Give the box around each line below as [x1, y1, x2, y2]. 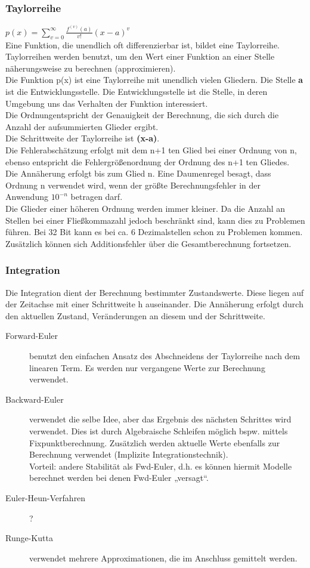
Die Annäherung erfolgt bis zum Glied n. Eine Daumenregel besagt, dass [5, 167, 271, 180]
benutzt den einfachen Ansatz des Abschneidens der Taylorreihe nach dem [29, 349, 300, 362]
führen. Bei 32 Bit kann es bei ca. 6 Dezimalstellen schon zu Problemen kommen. [5, 226, 303, 238]
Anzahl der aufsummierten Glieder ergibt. [5, 120, 159, 132]
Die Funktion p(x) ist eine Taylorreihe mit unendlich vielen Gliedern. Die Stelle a [5, 73, 303, 86]
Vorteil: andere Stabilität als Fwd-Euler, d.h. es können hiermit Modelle [29, 459, 292, 472]
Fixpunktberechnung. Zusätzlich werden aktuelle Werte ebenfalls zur [29, 436, 280, 449]
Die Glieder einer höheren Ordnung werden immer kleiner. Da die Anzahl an [5, 202, 285, 215]
